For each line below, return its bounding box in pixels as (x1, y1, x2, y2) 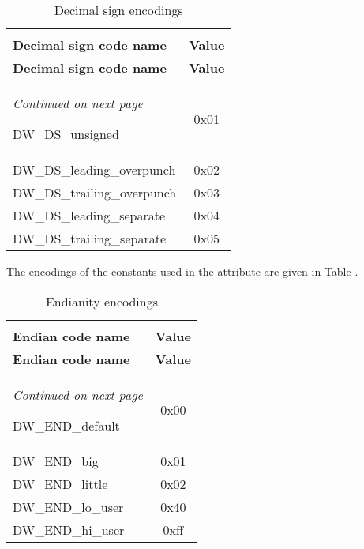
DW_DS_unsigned (13, 125, 119, 143)
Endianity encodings (45, 291, 159, 310)
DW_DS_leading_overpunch (13, 160, 176, 179)
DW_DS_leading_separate (13, 206, 166, 224)
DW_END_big (13, 451, 99, 470)
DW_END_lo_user (13, 497, 124, 516)
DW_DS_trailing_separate (13, 229, 166, 247)
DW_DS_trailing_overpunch (13, 183, 177, 201)
